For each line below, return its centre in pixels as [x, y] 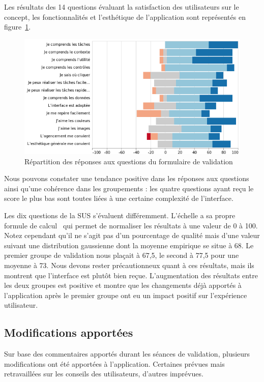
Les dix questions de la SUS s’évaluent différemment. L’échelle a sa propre [120, 215]
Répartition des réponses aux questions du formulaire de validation [129, 161]
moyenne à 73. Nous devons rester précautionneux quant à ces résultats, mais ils [129, 265]
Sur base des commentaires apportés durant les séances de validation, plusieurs [127, 354]
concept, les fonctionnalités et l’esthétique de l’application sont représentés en [125, 17]
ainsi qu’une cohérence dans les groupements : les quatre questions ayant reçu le [129, 188]
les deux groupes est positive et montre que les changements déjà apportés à [123, 285]
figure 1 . [18, 27]
